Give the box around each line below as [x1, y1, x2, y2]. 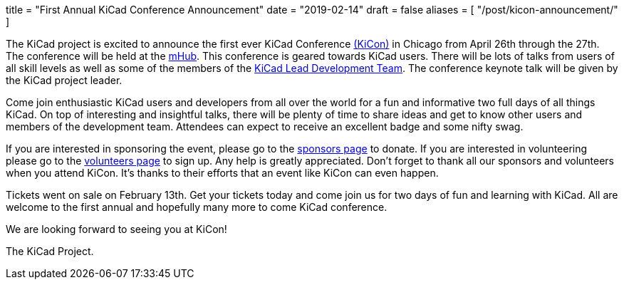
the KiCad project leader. [6, 74, 123, 86]
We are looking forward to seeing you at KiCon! [6, 223, 227, 235]
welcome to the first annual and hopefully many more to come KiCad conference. [6, 201, 388, 213]
